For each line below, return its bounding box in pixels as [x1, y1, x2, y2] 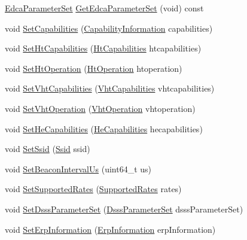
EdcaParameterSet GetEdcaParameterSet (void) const [5, 2, 204, 14]
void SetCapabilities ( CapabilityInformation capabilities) [5, 22, 213, 34]
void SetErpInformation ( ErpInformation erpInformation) [5, 223, 216, 235]
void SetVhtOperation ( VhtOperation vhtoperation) [5, 102, 196, 114]
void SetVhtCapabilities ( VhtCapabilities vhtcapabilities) [5, 82, 215, 95]
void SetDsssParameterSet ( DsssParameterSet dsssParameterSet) [5, 202, 243, 215]
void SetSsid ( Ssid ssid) [5, 142, 90, 155]
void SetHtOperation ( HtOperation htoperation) [5, 62, 182, 74]
